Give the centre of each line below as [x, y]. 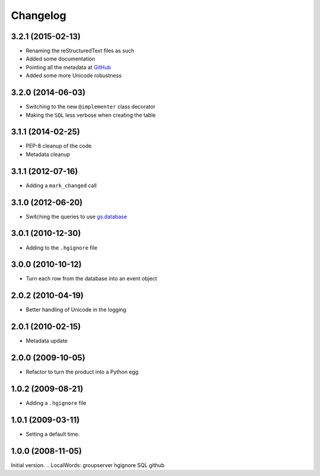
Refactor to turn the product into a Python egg [82, 372]
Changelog [39, 15]
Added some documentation [60, 59]
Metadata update [47, 341]
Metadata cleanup [48, 154]
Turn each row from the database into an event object [91, 279]
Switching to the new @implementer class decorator [91, 107]
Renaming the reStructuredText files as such [80, 51]
